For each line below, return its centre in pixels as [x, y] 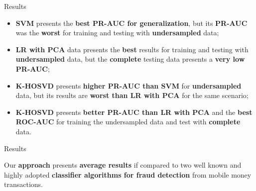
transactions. [23, 184]
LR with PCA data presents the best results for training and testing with [132, 49]
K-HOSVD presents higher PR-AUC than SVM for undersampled [128, 85]
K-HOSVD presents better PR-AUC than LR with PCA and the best [134, 112]
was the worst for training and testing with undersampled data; [117, 33]
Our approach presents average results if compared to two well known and [123, 165]
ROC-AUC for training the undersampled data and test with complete [128, 122]
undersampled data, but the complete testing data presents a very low [130, 59]
